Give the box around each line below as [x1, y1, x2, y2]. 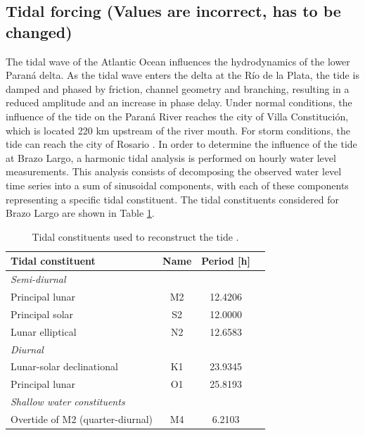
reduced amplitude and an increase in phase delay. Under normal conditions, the [6, 95, 352, 110]
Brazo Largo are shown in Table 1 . [6, 206, 155, 220]
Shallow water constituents [11, 394, 125, 409]
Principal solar [11, 306, 74, 321]
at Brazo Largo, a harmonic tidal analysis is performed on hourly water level [6, 150, 336, 165]
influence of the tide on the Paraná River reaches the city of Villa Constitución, [6, 108, 349, 123]
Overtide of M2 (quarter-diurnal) [11, 411, 153, 426]
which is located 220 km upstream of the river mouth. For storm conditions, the [6, 122, 350, 137]
